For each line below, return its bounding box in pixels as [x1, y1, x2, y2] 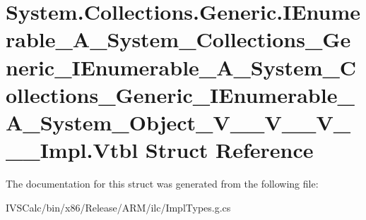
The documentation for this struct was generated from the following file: [6, 176, 319, 191]
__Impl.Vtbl [6, 135, 138, 164]
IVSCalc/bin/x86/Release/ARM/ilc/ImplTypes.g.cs [6, 200, 231, 214]
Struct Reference [145, 135, 314, 164]
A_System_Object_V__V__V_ [6, 107, 351, 136]
